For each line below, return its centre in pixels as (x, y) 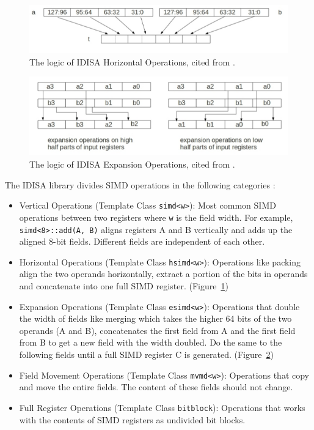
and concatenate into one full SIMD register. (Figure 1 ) (124, 286)
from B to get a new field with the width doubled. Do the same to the (151, 342)
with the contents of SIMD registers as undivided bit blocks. (132, 419)
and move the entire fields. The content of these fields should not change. (156, 387)
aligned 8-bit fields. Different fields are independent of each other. (142, 241)
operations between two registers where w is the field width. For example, (156, 217)
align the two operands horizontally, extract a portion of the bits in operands (163, 274)
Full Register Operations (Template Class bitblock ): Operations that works (162, 407)
